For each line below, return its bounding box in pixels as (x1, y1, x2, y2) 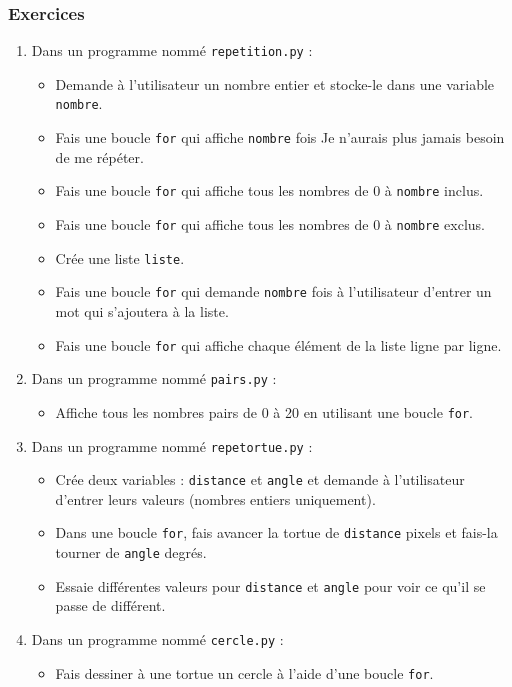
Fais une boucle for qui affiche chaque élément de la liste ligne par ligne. (55, 334, 502, 355)
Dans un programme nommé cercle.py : (31, 629, 284, 650)
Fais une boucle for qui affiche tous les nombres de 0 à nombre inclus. (55, 180, 484, 201)
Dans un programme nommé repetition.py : (31, 40, 313, 61)
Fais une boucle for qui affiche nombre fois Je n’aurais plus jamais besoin (55, 127, 505, 148)
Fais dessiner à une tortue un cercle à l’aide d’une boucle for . (55, 662, 434, 683)
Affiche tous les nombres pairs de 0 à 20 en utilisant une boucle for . (55, 401, 474, 422)
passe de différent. (55, 595, 166, 616)
